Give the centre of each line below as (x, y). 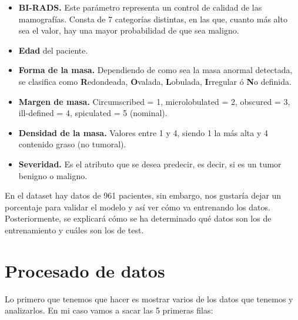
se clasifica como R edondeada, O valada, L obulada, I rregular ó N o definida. (155, 81)
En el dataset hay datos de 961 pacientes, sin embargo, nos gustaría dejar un (143, 195)
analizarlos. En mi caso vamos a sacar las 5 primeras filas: (109, 310)
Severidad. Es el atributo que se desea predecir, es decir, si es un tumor (150, 164)
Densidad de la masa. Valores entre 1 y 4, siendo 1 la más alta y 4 (143, 132)
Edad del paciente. (53, 50)
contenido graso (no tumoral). (72, 144)
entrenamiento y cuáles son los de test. (74, 230)
